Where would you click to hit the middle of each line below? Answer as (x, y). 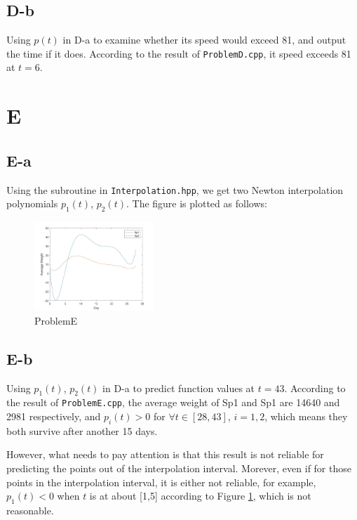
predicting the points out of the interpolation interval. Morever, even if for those (179, 468)
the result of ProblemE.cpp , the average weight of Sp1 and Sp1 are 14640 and (173, 402)
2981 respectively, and (54, 416)
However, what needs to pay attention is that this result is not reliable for (165, 454)
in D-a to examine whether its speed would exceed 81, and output (204, 40)
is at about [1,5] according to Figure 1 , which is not (200, 496)
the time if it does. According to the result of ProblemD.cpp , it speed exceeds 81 (179, 53)
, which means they (306, 416)
